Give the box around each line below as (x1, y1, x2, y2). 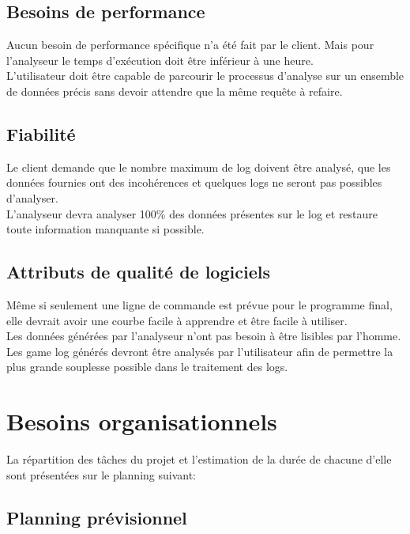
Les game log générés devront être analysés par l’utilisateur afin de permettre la (6, 343, 393, 359)
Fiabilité (6, 121, 76, 146)
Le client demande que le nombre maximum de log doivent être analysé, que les (6, 158, 391, 175)
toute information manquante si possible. (6, 221, 205, 237)
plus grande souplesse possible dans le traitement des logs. (6, 358, 288, 375)
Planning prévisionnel (6, 505, 187, 529)
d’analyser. (6, 189, 58, 206)
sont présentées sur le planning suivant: (6, 466, 197, 483)
